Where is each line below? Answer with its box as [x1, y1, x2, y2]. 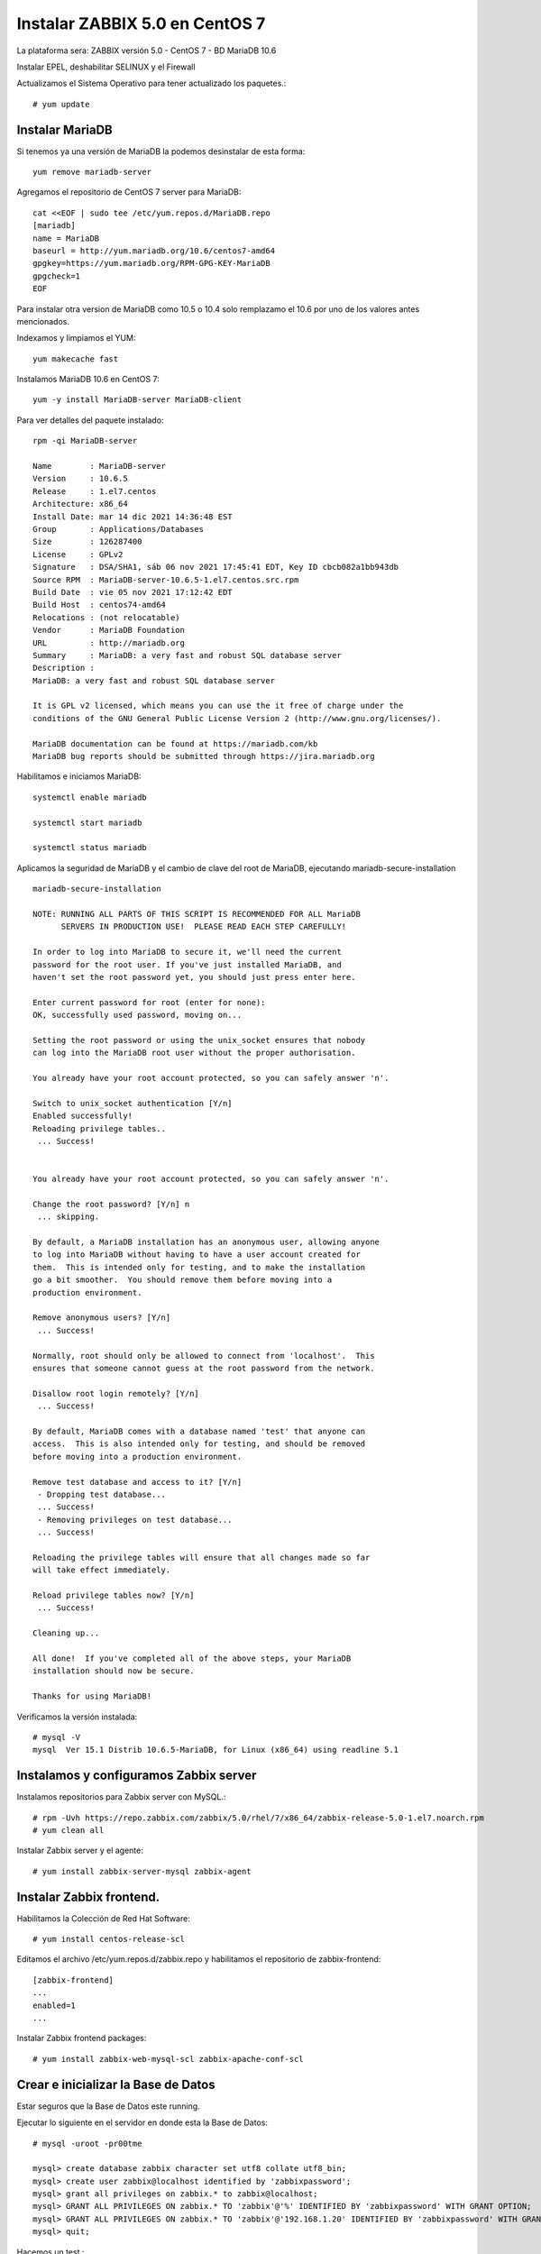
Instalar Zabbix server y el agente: [16, 1845, 143, 1856]
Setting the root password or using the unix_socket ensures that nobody [32, 1035, 366, 1045]
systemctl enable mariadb [32, 792, 148, 802]
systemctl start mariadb [32, 817, 142, 828]
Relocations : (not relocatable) [32, 612, 180, 622]
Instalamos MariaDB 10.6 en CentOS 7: [16, 374, 160, 385]
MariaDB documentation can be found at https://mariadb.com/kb [32, 738, 318, 748]
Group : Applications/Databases [32, 524, 205, 534]
